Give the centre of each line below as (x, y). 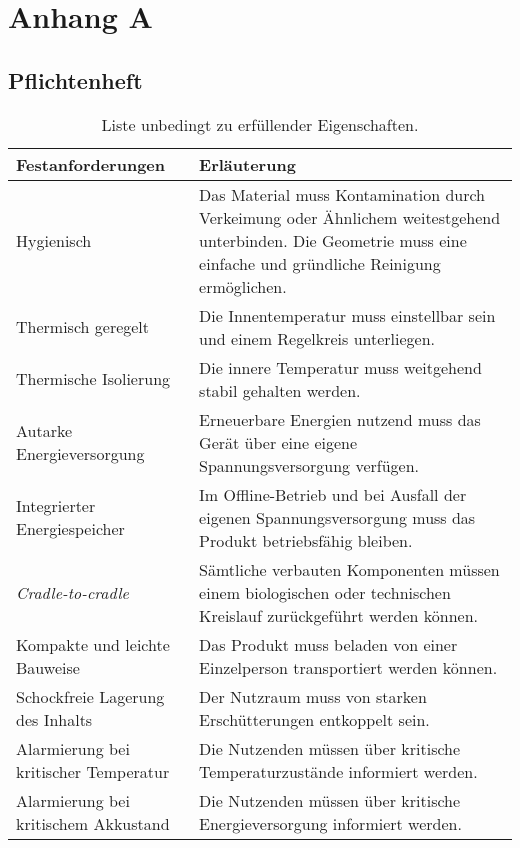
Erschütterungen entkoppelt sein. (314, 719)
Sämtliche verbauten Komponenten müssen (349, 569)
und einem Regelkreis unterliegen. (317, 338)
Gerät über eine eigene (278, 442)
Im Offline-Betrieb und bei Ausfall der (333, 494)
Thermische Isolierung (93, 379)
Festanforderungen (91, 164)
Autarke (44, 431)
